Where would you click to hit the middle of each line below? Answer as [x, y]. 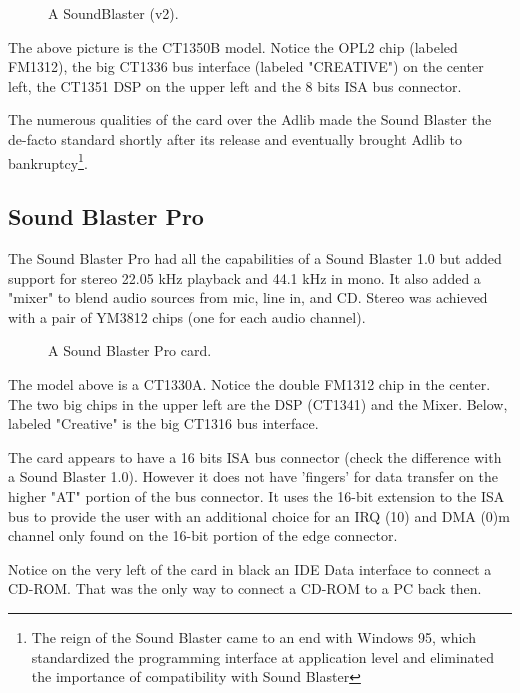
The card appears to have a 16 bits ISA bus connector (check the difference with [255, 456]
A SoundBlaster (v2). [113, 13]
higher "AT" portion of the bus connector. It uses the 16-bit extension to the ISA [256, 495]
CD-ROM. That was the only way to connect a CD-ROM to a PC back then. [245, 588]
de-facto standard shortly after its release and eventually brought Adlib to [235, 138]
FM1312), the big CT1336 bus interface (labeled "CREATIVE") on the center [246, 66]
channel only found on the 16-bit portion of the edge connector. [203, 535]
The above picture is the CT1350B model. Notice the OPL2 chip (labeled [233, 46]
